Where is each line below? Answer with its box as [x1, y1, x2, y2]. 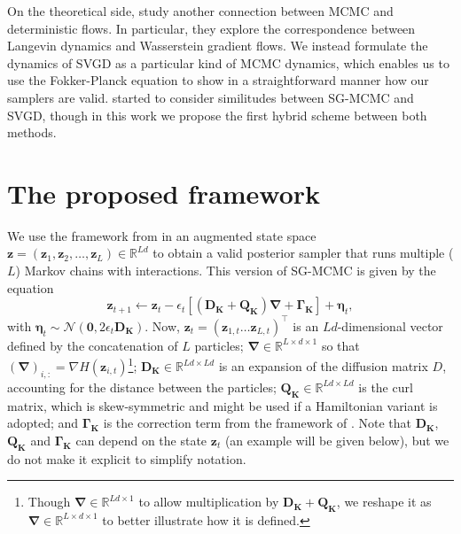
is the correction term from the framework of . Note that [103, 414, 411, 432]
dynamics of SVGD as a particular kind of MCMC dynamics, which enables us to [7, 53, 449, 72]
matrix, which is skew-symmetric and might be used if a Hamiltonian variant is [7, 396, 438, 414]
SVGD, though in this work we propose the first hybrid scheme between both [7, 105, 427, 124]
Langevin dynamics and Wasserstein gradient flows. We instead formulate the [7, 36, 428, 55]
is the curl [358, 377, 413, 396]
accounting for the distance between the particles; [7, 377, 277, 396]
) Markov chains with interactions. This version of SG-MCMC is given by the [15, 261, 436, 280]
